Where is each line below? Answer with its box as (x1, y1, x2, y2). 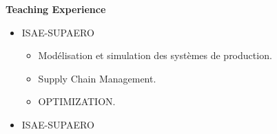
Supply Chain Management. (38, 71, 156, 85)
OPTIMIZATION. (38, 94, 116, 109)
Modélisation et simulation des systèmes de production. (38, 48, 272, 63)
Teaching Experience (6, 2, 106, 16)
